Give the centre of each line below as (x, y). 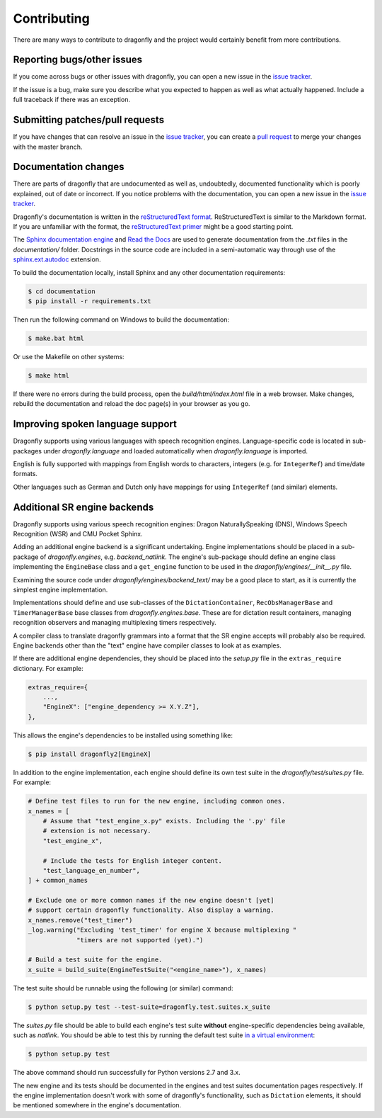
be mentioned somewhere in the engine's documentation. (97, 1105)
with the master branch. (48, 147)
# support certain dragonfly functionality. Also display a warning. (151, 910)
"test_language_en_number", (92, 870)
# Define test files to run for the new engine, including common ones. (157, 801)
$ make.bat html (56, 338)
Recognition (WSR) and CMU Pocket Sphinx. (78, 534)
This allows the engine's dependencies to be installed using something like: (123, 735)
